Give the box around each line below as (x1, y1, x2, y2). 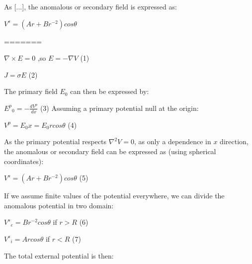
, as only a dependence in (134, 136, 211, 147)
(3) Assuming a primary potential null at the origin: (40, 102, 199, 113)
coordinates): (4, 156, 44, 166)
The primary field (4, 86, 58, 96)
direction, (220, 136, 249, 147)
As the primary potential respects (4, 136, 107, 147)
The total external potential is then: (4, 250, 114, 261)
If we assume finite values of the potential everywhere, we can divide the (4, 190, 225, 201)
